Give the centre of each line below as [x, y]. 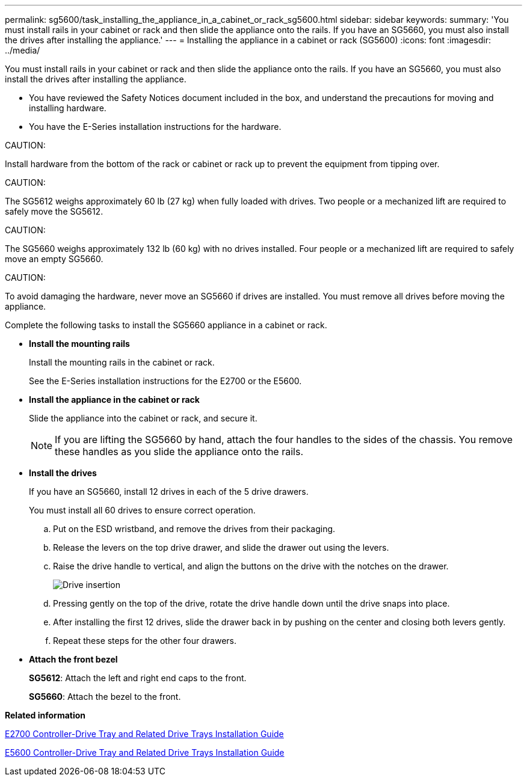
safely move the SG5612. [54, 211]
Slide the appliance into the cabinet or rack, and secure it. [143, 418]
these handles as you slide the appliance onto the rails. [179, 452]
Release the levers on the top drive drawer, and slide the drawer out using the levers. [221, 547]
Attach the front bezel [73, 659]
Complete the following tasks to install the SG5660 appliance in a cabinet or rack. [166, 325]
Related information [45, 715]
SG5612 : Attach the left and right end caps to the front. [138, 678]
